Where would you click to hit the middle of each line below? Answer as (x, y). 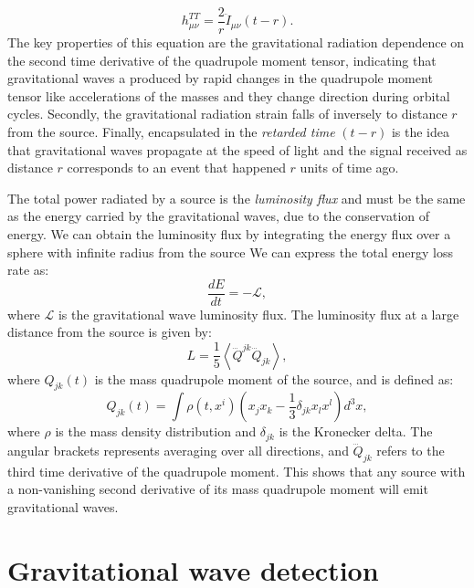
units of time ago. (349, 168)
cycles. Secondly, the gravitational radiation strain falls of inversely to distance (227, 114)
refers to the (411, 450)
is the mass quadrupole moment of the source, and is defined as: (274, 378)
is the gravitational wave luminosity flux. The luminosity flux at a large (258, 314)
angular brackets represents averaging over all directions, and (178, 450)
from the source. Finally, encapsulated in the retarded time (171, 132)
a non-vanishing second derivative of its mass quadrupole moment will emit (218, 489)
